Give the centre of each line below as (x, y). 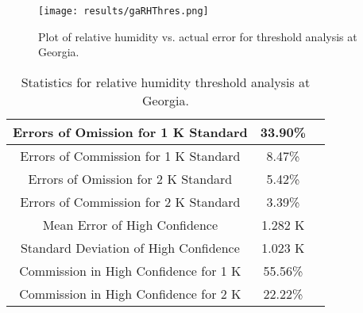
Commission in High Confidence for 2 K (130, 293)
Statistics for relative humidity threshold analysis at (166, 82)
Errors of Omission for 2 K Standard (130, 178)
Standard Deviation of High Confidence (130, 247)
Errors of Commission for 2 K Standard (130, 201)
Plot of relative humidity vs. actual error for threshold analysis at (198, 36)
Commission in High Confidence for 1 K (130, 270)
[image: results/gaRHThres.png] (124, 11)
